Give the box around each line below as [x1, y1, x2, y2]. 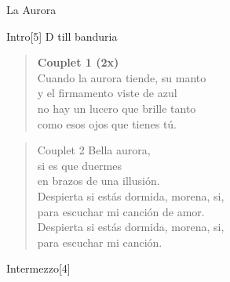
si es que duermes [37, 157, 122, 173]
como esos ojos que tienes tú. [37, 115, 177, 132]
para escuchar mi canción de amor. [37, 203, 205, 219]
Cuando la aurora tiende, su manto [37, 69, 206, 85]
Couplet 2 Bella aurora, [37, 142, 151, 158]
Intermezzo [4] [6, 260, 71, 277]
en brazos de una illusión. [37, 172, 160, 189]
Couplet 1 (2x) [37, 54, 119, 70]
